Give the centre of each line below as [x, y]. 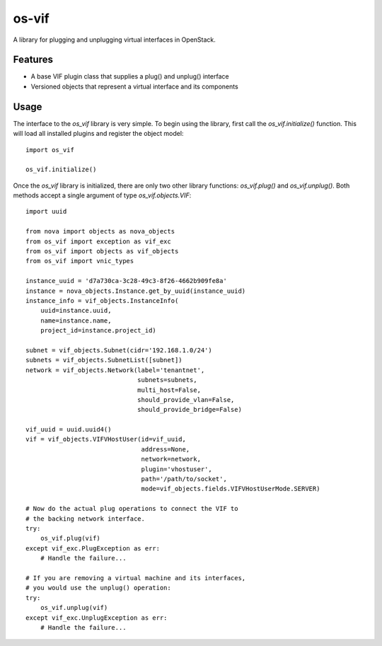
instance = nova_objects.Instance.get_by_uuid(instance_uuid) [136, 291]
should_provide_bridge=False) [189, 410]
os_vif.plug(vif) [70, 538]
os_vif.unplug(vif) [74, 608]
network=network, [171, 459]
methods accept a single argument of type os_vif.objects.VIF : [102, 195]
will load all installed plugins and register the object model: [98, 134]
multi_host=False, [169, 390]
